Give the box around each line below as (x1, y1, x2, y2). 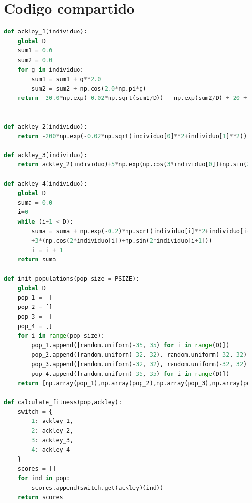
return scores (17, 494, 63, 501)
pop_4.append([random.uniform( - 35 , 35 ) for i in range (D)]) (31, 370, 230, 377)
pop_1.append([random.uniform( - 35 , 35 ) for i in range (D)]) (31, 341, 230, 349)
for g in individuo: (17, 66, 84, 73)
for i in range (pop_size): (17, 332, 105, 340)
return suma (17, 256, 56, 263)
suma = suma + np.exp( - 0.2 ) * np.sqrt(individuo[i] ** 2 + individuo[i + (31, 227, 251, 235)
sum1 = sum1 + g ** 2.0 (31, 76, 101, 83)
